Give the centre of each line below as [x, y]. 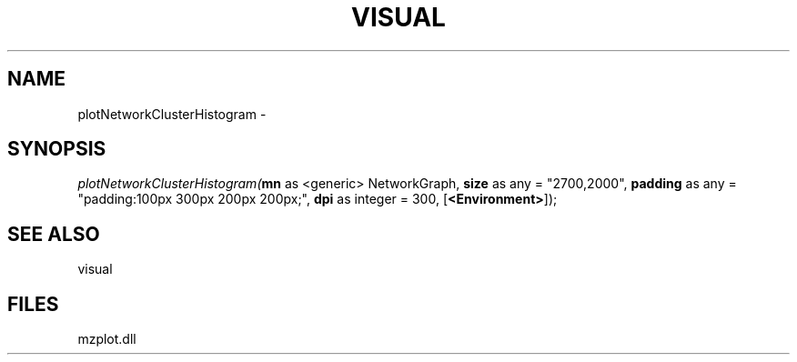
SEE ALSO [54, 234]
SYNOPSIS [57, 149]
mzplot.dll [107, 339]
